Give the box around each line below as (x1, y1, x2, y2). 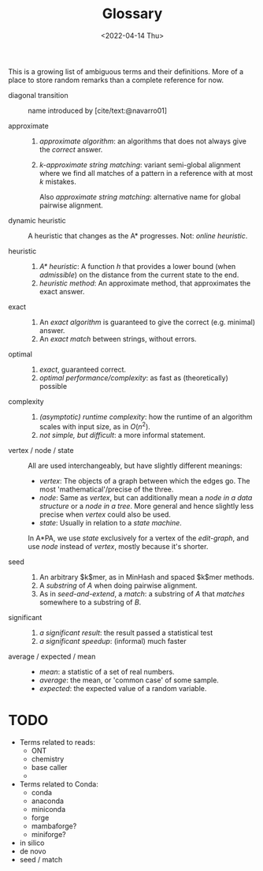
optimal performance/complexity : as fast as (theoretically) (39, 372, 228, 383)
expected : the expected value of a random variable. (39, 683, 207, 693)
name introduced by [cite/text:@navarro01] (28, 106, 168, 115)
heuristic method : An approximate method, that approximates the (39, 278, 251, 288)
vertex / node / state (8, 445, 74, 454)
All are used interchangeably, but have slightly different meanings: (28, 461, 243, 470)
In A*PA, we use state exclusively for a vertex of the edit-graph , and (28, 533, 250, 543)
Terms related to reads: (19, 737, 96, 746)
